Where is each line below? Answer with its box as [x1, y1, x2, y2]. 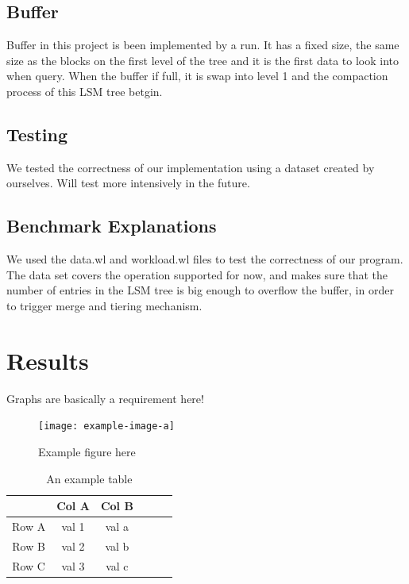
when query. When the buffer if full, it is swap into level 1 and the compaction [6, 67, 388, 84]
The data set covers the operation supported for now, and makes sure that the [6, 266, 388, 282]
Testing [6, 121, 68, 146]
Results [6, 344, 89, 376]
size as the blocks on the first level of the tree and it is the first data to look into [6, 52, 399, 68]
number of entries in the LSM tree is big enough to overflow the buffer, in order [6, 282, 394, 298]
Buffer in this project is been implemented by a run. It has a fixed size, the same [6, 36, 399, 53]
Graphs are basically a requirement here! [6, 390, 204, 406]
